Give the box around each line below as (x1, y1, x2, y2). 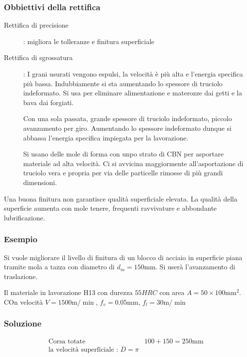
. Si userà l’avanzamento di (155, 262, 235, 272)
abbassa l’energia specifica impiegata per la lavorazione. (23, 132, 188, 142)
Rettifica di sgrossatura (4, 52, 73, 62)
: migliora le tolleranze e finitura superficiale (23, 36, 154, 46)
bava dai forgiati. (23, 97, 74, 107)
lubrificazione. (4, 212, 45, 222)
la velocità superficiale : (48, 346, 118, 353)
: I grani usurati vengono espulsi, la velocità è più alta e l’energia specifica (23, 69, 243, 78)
